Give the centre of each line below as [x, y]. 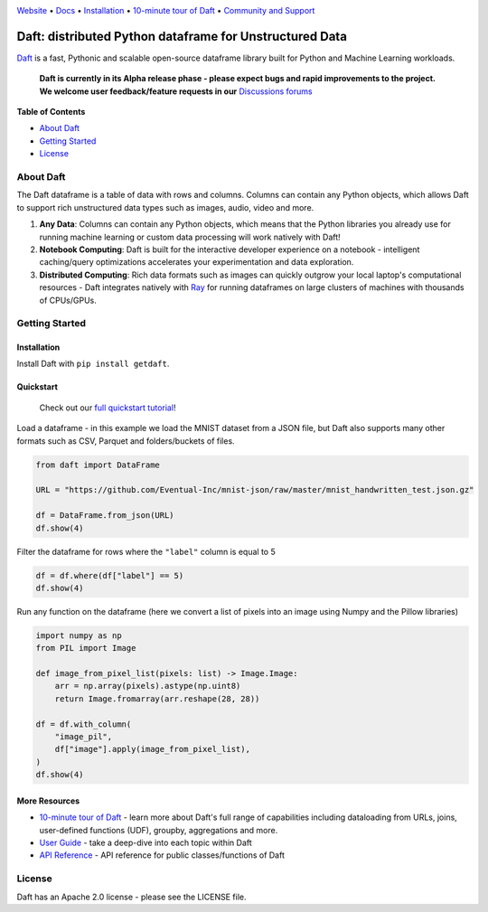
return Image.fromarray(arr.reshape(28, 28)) [157, 699]
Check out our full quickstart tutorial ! [108, 408]
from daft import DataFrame [98, 465]
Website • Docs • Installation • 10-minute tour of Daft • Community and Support [166, 10]
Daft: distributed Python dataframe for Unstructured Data [182, 36]
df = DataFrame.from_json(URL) [105, 516]
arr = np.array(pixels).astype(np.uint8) [148, 686]
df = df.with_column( [84, 724]
